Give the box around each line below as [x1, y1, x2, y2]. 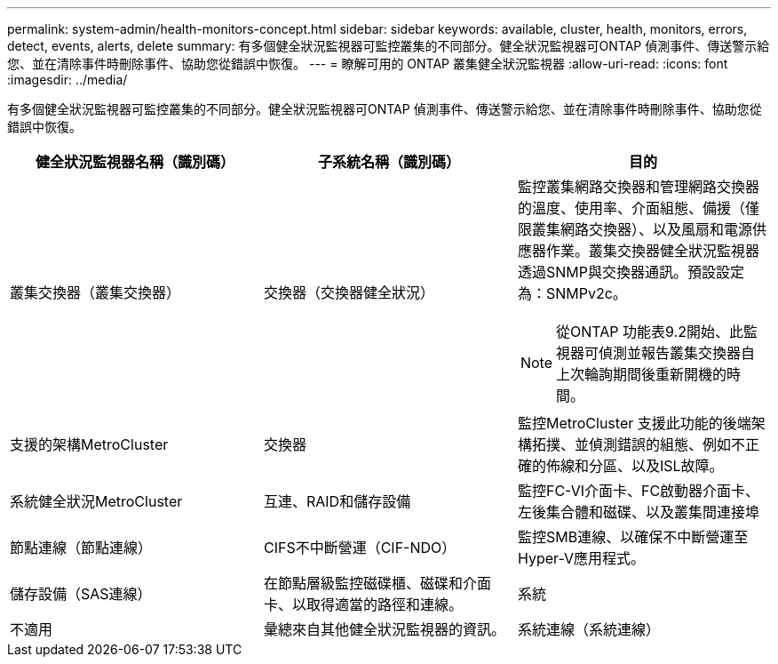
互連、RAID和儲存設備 [263, 492, 411, 510]
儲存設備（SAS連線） [10, 585, 152, 603]
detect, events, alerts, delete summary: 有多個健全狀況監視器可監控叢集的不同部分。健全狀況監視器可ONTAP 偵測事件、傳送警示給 [7, 38, 770, 53]
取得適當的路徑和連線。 [306, 596, 463, 613]
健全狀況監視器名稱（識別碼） [35, 153, 234, 171]
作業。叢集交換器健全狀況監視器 [545, 242, 759, 260]
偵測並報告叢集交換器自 [599, 344, 756, 362]
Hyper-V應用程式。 [517, 549, 646, 567]
